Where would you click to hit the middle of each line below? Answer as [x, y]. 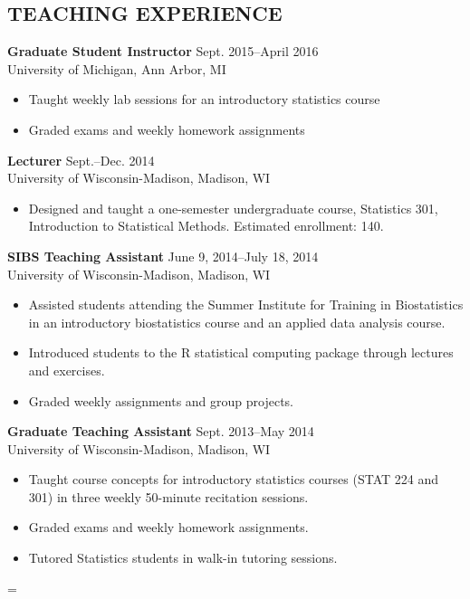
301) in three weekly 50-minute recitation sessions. [168, 496]
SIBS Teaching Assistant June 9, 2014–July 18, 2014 [163, 256]
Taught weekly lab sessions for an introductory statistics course [204, 99]
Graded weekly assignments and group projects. [161, 400]
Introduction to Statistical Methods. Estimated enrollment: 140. [206, 226]
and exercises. [67, 370]
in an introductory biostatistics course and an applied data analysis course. [237, 322]
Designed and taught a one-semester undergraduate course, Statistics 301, [233, 208]
